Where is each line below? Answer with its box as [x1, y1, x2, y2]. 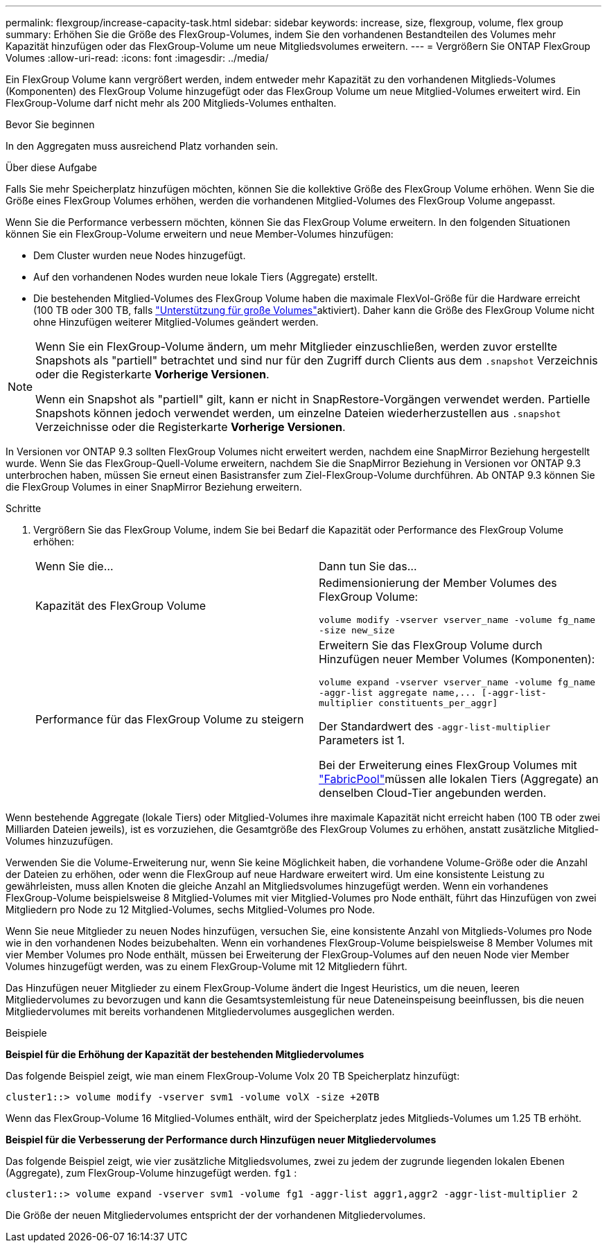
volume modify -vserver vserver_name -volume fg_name [319, 615, 596, 625]
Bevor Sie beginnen [6, 118, 95, 130]
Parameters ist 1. [319, 733, 405, 747]
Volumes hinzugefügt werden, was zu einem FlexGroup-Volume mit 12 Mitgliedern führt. [6, 960, 407, 972]
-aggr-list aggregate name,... [319, 687, 476, 698]
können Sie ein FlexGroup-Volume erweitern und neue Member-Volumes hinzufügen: [6, 228, 394, 240]
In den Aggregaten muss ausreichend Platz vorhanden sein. [6, 140, 279, 152]
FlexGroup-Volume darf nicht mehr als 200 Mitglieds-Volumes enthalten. [6, 97, 337, 109]
